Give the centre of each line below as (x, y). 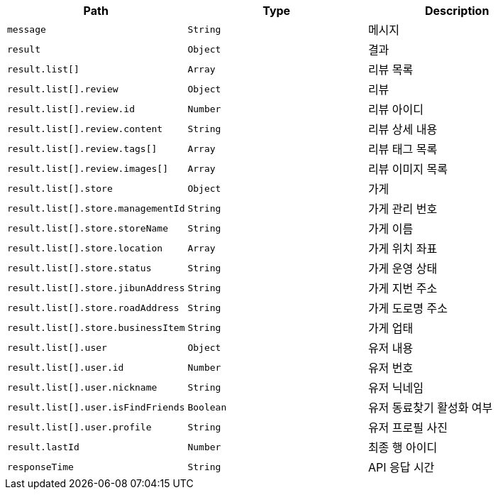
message (27, 29)
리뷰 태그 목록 (403, 149)
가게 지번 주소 (403, 288)
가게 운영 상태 (403, 268)
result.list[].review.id (71, 109)
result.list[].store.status (79, 268)
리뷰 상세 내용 (403, 129)
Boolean (207, 407)
